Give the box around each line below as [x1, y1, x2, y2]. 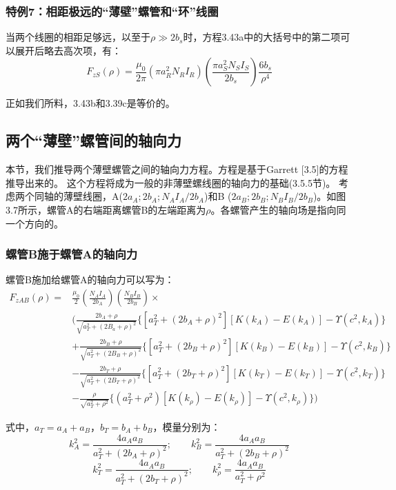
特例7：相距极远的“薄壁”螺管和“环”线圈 [6, 2, 219, 19]
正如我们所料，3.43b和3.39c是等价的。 [6, 96, 175, 110]
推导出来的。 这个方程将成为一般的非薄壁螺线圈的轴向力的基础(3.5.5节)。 [6, 175, 336, 190]
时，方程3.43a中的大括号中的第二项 [183, 30, 341, 44]
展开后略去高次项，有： [14, 43, 121, 57]
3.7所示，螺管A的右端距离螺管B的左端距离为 [6, 202, 206, 216]
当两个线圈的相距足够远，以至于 [6, 30, 150, 44]
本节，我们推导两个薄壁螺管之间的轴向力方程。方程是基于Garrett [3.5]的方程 [6, 162, 348, 176]
